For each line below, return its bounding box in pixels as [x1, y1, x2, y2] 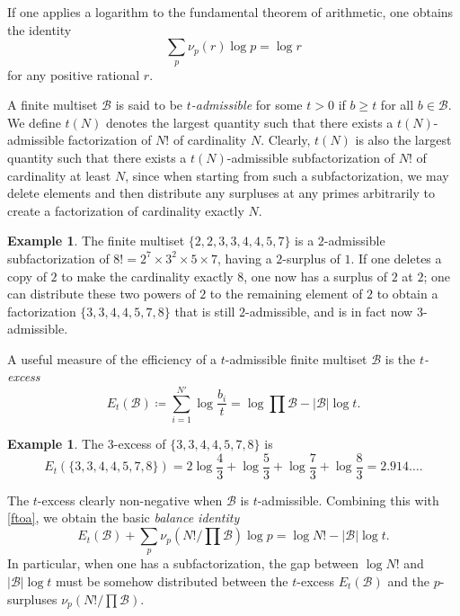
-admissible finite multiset [225, 349, 367, 368]
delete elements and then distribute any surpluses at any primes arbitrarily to [7, 183, 435, 202]
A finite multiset [7, 95, 98, 114]
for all [380, 95, 414, 114]
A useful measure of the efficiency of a [7, 349, 217, 368]
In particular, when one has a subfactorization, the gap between [7, 554, 359, 573]
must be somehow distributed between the [56, 572, 288, 591]
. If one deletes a [350, 248, 442, 267]
